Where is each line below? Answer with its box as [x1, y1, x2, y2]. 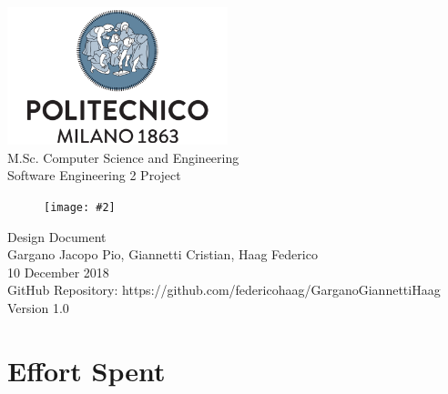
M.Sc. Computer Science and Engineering [7, 147, 239, 167]
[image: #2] [44, 200, 116, 214]
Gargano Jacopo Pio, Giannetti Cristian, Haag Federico [7, 245, 318, 264]
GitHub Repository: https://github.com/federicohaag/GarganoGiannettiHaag [7, 280, 441, 299]
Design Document [7, 227, 107, 246]
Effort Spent [7, 351, 166, 389]
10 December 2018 [7, 262, 109, 281]
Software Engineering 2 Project [7, 166, 181, 185]
